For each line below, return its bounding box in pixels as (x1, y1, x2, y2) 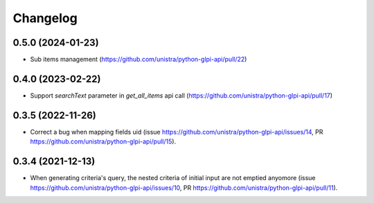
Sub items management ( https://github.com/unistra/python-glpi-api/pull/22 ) (30, 55, 247, 64)
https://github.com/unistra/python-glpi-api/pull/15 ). (30, 137, 177, 145)
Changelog (12, 10, 78, 26)
